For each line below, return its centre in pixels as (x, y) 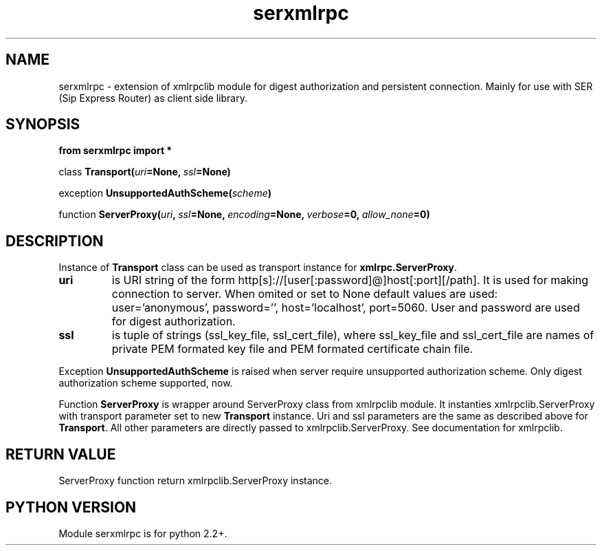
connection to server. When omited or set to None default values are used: (305, 294)
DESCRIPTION (55, 241)
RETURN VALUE (61, 454)
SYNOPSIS (43, 125)
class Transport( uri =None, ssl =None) (145, 172)
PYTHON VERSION (71, 507)
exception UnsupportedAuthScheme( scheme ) (165, 193)
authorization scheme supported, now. (146, 383)
